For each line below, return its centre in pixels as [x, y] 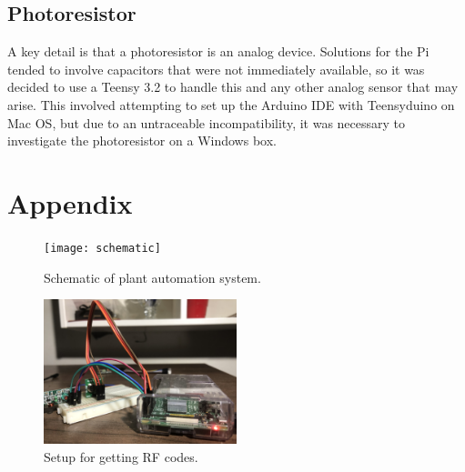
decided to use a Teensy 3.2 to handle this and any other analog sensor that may [233, 87]
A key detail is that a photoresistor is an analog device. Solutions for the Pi [218, 51]
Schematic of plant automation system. [152, 277]
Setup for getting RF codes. [121, 456]
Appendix [70, 202]
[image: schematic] [102, 248]
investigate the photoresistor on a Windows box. [142, 141]
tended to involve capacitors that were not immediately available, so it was [216, 69]
